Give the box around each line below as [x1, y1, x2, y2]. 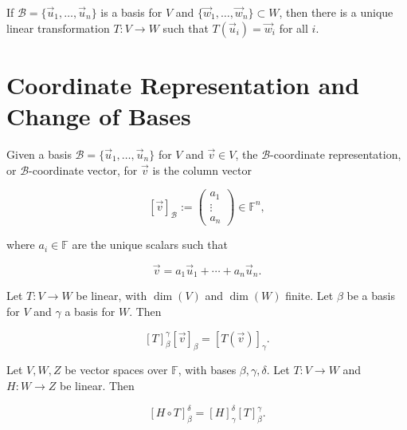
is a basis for [100, 4, 162, 20]
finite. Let [285, 287, 334, 304]
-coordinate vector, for [29, 161, 138, 178]
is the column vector [152, 161, 252, 178]
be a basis [346, 287, 395, 304]
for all [279, 19, 308, 36]
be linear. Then [60, 377, 135, 393]
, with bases [178, 361, 237, 378]
